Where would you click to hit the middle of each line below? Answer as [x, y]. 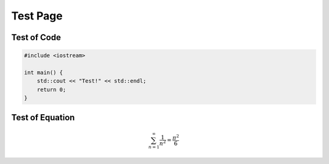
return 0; [51, 89]
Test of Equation [43, 118]
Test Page [37, 16]
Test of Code [36, 37]
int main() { [44, 72]
